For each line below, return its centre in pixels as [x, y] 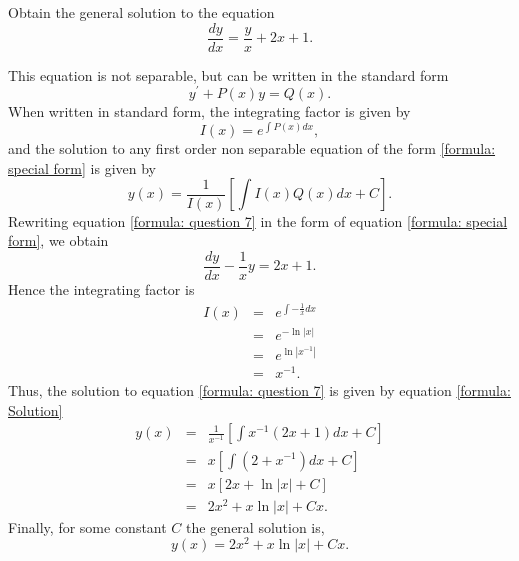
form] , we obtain [58, 240]
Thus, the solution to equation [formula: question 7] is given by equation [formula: [259, 390]
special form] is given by [82, 167]
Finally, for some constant [87, 526]
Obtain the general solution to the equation [141, 12]
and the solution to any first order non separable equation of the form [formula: [252, 148]
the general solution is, [255, 526]
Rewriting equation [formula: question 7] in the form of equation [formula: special [258, 220]
